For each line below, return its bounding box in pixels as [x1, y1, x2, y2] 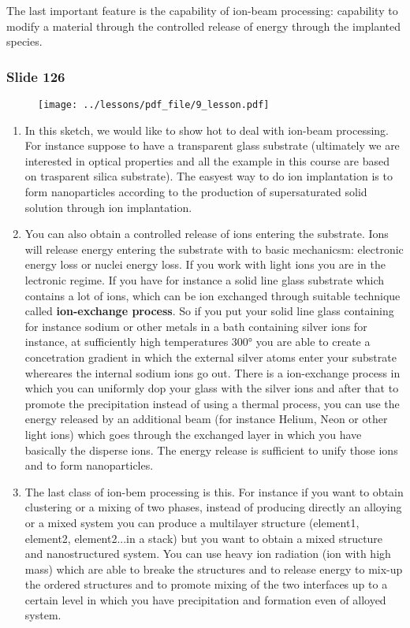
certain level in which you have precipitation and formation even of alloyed [24, 591, 386, 608]
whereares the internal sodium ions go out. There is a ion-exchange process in [24, 364, 401, 381]
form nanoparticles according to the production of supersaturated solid [24, 184, 367, 200]
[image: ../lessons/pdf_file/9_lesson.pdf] [38, 99, 270, 110]
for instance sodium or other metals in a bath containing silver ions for [24, 318, 367, 334]
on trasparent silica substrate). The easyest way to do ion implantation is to [24, 168, 393, 184]
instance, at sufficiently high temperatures [24, 333, 229, 350]
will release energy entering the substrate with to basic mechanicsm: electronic [24, 240, 404, 257]
